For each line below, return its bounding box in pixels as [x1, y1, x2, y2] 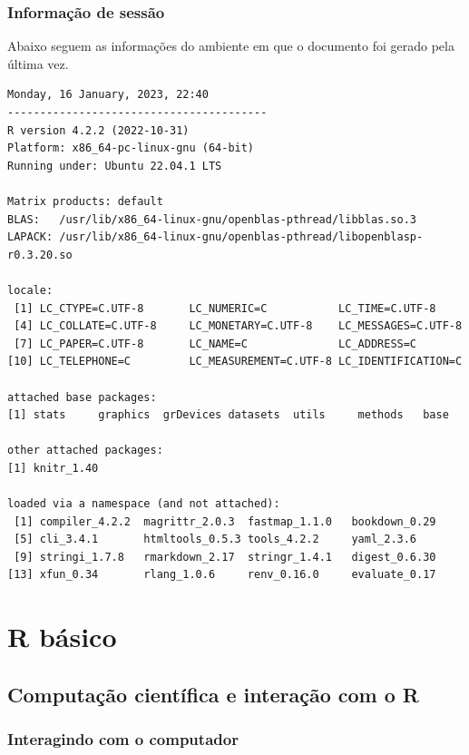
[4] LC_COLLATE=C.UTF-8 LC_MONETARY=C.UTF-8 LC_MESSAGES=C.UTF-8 [14, 319, 463, 333]
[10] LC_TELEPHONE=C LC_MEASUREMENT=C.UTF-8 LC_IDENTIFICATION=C [7, 355, 463, 368]
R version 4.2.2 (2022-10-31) [7, 123, 190, 137]
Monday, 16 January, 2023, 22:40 [7, 88, 209, 102]
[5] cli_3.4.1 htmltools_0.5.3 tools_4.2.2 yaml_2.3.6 [14, 533, 417, 546]
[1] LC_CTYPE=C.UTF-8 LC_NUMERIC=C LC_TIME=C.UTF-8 [14, 301, 436, 315]
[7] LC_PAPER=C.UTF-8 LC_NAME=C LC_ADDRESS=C [14, 337, 417, 350]
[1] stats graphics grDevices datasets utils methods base [7, 408, 449, 422]
